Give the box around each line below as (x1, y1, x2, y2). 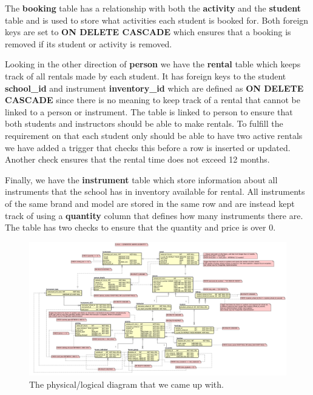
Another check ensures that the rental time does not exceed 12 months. (5, 153, 270, 166)
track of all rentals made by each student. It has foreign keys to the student (5, 69, 286, 82)
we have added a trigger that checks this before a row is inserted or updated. (5, 141, 291, 154)
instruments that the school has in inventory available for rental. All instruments (5, 185, 305, 198)
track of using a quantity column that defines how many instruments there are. (5, 209, 303, 221)
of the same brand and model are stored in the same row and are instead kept (5, 197, 295, 209)
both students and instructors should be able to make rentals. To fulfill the (5, 117, 283, 130)
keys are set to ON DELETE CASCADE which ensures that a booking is (5, 25, 291, 38)
